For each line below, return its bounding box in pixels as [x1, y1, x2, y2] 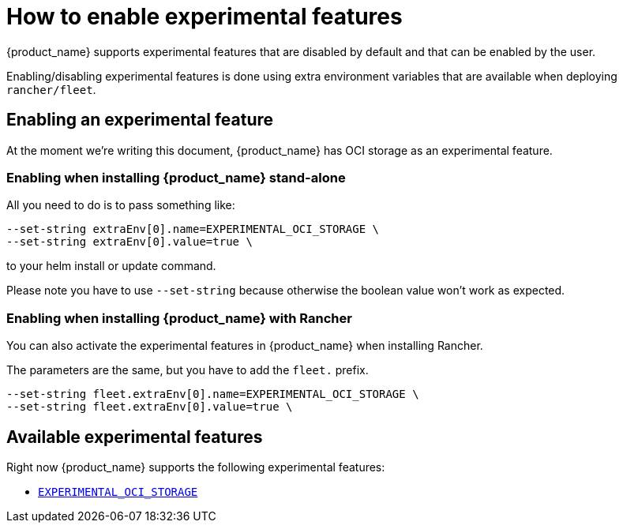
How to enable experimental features [6, 3, 403, 30]
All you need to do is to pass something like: [6, 198, 235, 212]
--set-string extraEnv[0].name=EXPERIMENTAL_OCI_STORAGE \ [6, 223, 380, 236]
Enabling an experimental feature [6, 110, 274, 130]
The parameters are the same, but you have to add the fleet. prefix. [6, 363, 369, 377]
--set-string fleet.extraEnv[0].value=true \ [6, 400, 293, 414]
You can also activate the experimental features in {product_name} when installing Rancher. [6, 339, 483, 353]
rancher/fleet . [6, 82, 96, 96]
